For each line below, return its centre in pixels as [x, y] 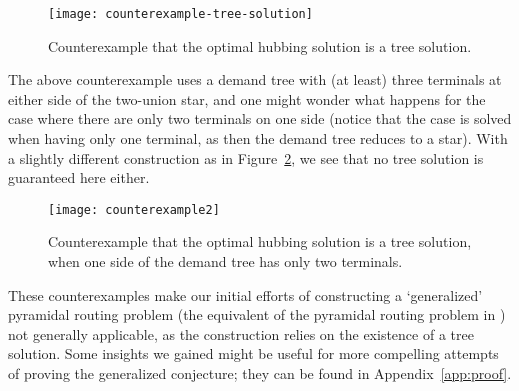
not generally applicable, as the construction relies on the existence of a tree [241, 333]
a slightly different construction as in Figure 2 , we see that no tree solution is [246, 157]
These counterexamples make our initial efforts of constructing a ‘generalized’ [245, 294]
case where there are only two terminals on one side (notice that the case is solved [260, 118]
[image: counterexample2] [134, 209]
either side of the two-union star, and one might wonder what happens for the [247, 98]
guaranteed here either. [79, 177]
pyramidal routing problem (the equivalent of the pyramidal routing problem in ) [257, 314]
